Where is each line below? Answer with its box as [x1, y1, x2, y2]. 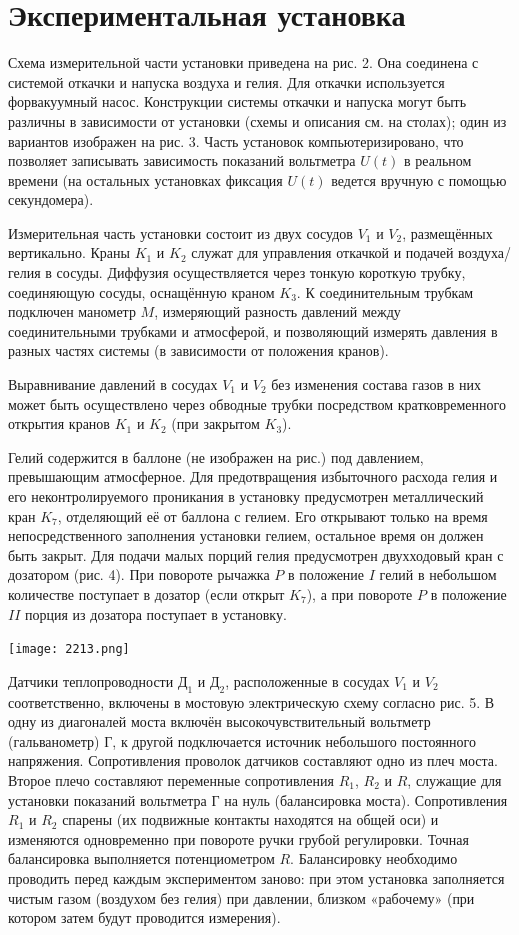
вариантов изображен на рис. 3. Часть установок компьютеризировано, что [8, 130, 464, 151]
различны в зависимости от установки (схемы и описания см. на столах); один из [8, 110, 507, 131]
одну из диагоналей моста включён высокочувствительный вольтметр [8, 711, 431, 732]
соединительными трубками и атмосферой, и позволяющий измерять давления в [8, 320, 498, 341]
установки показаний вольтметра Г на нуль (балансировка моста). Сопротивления [8, 789, 508, 810]
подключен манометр [8, 301, 136, 322]
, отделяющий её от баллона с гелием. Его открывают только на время [57, 505, 488, 526]
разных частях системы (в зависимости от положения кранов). [8, 340, 389, 361]
